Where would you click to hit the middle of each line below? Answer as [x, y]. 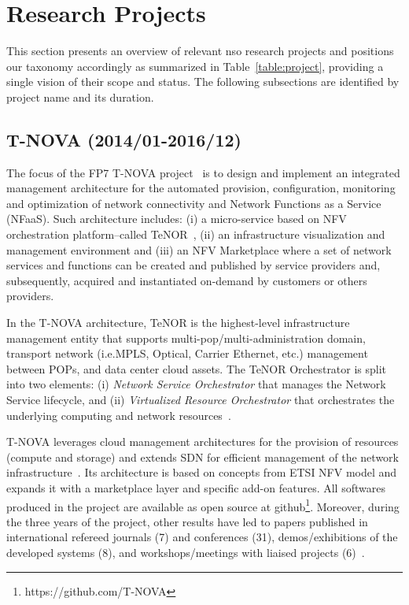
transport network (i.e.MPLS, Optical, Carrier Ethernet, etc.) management [187, 353]
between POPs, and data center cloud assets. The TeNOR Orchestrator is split [197, 368]
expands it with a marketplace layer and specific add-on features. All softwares [196, 487]
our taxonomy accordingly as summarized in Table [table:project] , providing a [195, 66]
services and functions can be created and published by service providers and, [193, 265]
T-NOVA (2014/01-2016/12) [124, 139]
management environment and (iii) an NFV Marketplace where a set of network [199, 249]
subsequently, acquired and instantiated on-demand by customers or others [187, 280]
